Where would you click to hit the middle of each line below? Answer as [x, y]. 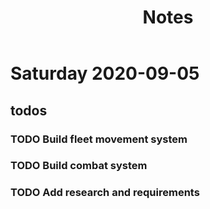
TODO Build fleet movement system [99, 139]
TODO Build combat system [79, 166]
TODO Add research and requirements [105, 193]
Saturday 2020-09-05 [105, 73]
